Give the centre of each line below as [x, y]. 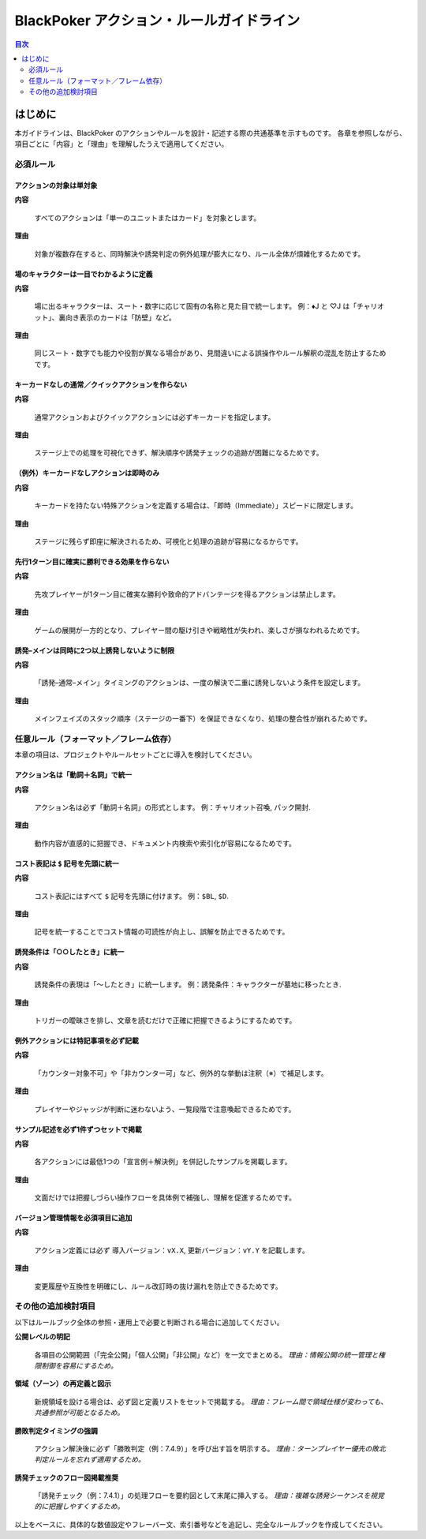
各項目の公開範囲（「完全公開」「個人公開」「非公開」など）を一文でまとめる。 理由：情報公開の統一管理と [206, 1354]
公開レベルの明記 [42, 1337]
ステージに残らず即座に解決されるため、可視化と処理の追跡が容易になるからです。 [168, 541]
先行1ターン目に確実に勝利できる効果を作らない [92, 562]
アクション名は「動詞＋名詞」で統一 [73, 775]
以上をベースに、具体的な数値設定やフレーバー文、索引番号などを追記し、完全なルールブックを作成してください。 [200, 1524]
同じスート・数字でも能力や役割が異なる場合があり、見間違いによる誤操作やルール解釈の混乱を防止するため [210, 353]
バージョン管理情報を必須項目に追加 [73, 1218]
